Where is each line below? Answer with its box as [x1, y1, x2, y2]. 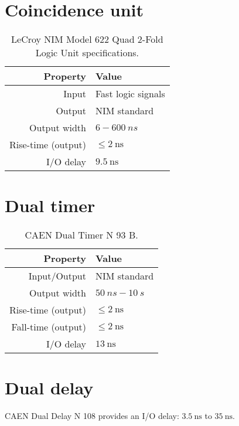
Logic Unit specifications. [35, 46, 139, 60]
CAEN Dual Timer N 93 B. [25, 228, 138, 242]
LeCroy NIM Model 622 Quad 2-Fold [11, 32, 163, 46]
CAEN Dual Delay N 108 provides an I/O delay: [5, 410, 179, 422]
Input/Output [28, 269, 86, 283]
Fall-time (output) [11, 320, 86, 334]
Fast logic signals [95, 87, 165, 101]
